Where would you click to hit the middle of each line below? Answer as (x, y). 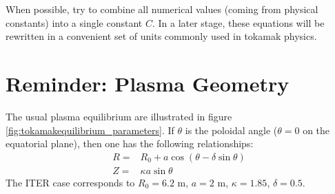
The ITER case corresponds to (70, 182)
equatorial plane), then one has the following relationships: (130, 143)
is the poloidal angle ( (231, 130)
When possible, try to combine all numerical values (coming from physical (162, 9)
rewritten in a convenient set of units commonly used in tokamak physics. (161, 36)
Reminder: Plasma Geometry (148, 83)
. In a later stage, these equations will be (238, 22)
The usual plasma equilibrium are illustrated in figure (119, 116)
